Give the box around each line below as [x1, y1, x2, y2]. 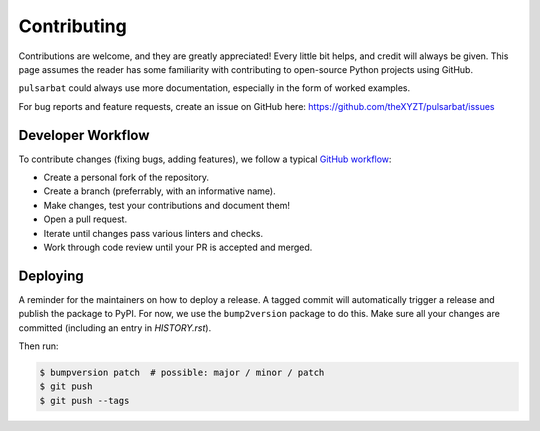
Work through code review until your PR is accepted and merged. [43, 241, 313, 253]
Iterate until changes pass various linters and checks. [43, 227, 264, 239]
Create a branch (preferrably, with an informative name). [43, 185, 277, 197]
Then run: [18, 340, 59, 352]
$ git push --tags [39, 395, 130, 406]
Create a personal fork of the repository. [43, 171, 210, 184]
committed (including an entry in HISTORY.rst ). [18, 321, 212, 334]
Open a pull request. [43, 213, 128, 225]
